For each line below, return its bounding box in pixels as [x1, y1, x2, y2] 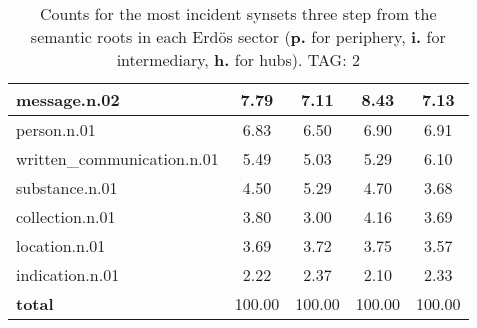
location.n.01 [16, 234, 106, 257]
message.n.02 [16, 88, 120, 111]
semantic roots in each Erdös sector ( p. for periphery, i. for [30, 25, 446, 48]
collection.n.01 [16, 205, 116, 228]
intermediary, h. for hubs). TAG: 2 [116, 48, 360, 71]
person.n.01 [16, 118, 96, 141]
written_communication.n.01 [16, 147, 219, 170]
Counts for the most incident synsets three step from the [39, 2, 437, 25]
